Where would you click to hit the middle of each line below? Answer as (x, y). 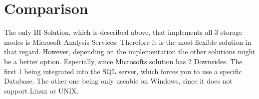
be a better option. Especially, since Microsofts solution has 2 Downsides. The (123, 61)
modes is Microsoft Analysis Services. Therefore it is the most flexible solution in (128, 42)
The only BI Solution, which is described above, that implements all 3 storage (123, 32)
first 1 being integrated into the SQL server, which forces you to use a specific (123, 71)
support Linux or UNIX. (41, 90)
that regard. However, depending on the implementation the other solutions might (130, 51)
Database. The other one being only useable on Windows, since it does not (118, 81)
